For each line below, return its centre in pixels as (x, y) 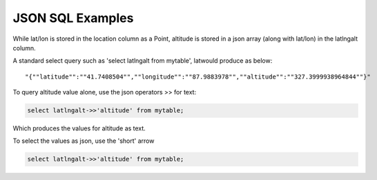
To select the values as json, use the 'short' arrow (84, 141)
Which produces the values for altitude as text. (79, 128)
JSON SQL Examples (73, 18)
